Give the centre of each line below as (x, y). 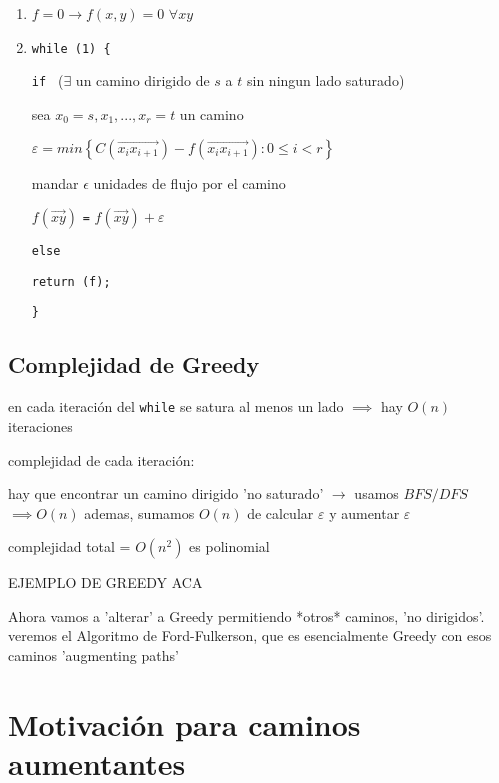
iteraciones (40, 425)
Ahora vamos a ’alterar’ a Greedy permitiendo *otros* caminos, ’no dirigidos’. (246, 615)
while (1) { (71, 48)
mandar (55, 182)
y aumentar (364, 512)
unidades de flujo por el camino (189, 182)
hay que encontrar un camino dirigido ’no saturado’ (166, 493)
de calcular (280, 512)
